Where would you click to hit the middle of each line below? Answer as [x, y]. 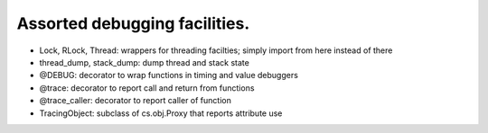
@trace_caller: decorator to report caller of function [136, 101]
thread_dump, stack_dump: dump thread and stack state [145, 62]
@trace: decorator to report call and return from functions [147, 88]
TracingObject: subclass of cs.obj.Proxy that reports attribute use [161, 113]
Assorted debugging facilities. [133, 23]
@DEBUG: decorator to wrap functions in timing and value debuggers [169, 75]
